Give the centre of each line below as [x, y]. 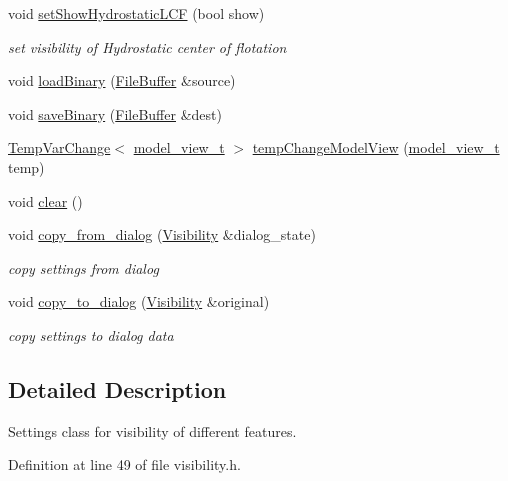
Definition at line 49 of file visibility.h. [124, 464]
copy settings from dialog [83, 267]
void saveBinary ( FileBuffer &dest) [115, 113]
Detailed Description [117, 388]
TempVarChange [59, 147]
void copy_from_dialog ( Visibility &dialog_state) [162, 234]
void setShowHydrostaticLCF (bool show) [136, 13]
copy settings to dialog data [91, 334]
